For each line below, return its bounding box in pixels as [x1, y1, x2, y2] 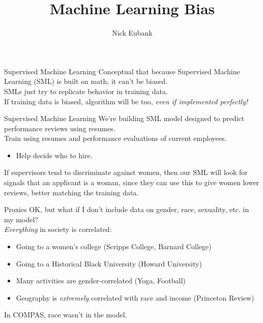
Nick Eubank [112, 27, 153, 38]
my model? [4, 214, 38, 224]
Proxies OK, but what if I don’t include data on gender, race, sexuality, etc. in [4, 204, 249, 215]
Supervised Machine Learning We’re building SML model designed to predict [4, 113, 245, 124]
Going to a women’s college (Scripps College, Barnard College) [16, 241, 212, 252]
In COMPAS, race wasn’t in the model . [4, 309, 127, 320]
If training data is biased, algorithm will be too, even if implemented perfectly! [4, 96, 248, 106]
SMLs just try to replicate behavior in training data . [4, 85, 168, 96]
